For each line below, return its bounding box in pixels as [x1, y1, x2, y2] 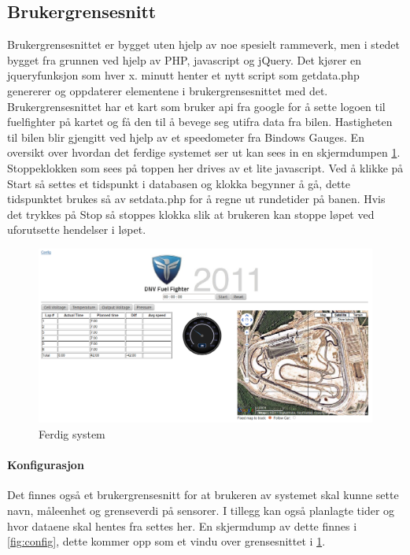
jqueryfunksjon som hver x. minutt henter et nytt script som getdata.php [7, 67, 360, 83]
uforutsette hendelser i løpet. [7, 221, 146, 238]
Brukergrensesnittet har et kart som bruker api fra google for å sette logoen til [7, 98, 386, 114]
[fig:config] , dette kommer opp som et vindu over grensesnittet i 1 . [7, 533, 326, 549]
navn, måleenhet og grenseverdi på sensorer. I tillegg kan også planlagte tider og [7, 502, 395, 519]
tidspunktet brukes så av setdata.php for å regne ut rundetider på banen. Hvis [7, 191, 386, 207]
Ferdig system [39, 426, 105, 442]
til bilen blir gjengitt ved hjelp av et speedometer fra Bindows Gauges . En [7, 128, 364, 145]
